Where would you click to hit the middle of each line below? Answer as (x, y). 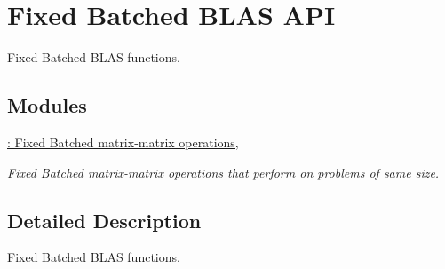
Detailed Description (104, 220)
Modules (47, 105)
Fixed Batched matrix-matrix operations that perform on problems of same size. (223, 172)
